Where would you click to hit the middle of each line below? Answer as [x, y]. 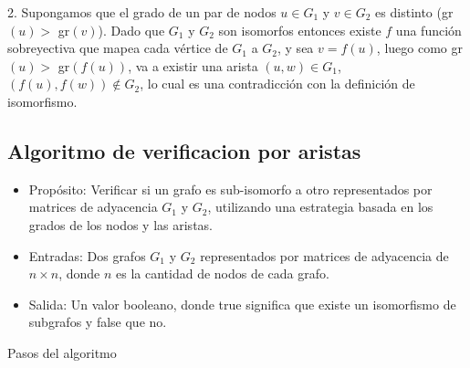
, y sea [296, 48]
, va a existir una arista [193, 65]
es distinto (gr [414, 12]
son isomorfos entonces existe [300, 30]
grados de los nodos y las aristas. [120, 224]
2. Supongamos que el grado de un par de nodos [142, 12]
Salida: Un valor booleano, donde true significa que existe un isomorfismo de [242, 304]
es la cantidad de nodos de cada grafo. [223, 273]
